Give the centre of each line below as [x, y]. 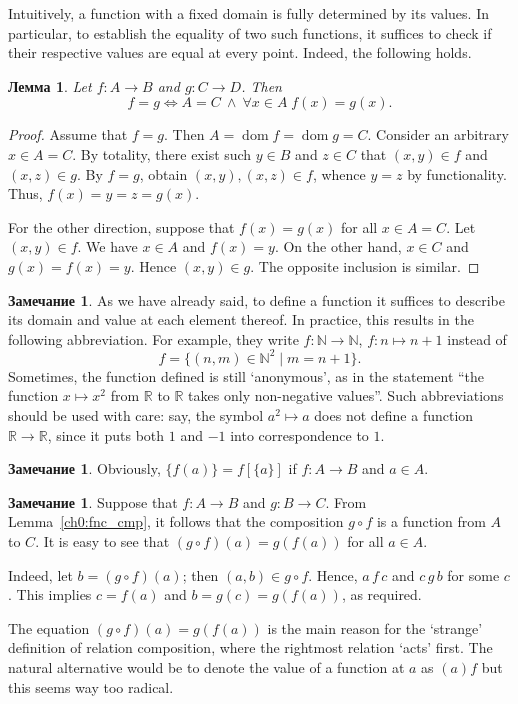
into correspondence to [299, 434]
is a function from [431, 521]
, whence [339, 173]
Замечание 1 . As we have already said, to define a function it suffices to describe [256, 299]
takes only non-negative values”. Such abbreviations [346, 395]
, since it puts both [106, 434]
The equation [49, 627]
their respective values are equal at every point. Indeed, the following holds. [240, 52]
